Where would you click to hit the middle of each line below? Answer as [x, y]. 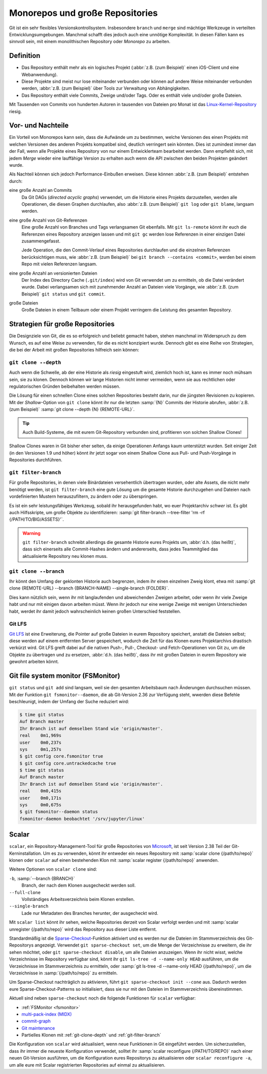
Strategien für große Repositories [62, 324]
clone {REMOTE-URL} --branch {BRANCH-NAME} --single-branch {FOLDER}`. [89, 588]
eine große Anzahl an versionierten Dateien [53, 273]
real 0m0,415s [41, 791]
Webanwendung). [40, 74]
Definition [25, 56]
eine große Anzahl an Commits [41, 190]
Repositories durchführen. [36, 460]
